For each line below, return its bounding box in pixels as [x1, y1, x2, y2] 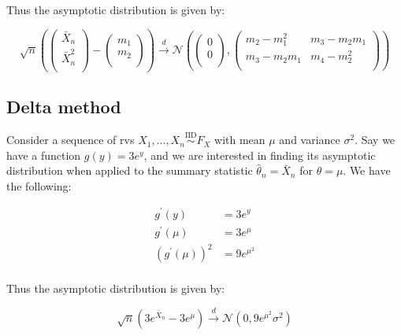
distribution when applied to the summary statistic [6, 162, 253, 179]
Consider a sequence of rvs [6, 131, 135, 148]
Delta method [6, 94, 121, 119]
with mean [214, 131, 265, 148]
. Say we [355, 131, 395, 148]
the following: [6, 177, 72, 194]
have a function [6, 146, 81, 163]
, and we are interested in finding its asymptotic [143, 146, 376, 163]
